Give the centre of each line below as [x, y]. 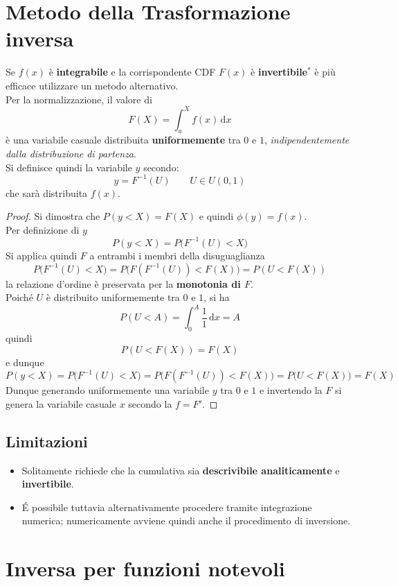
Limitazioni [47, 441]
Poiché [19, 297]
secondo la [150, 403]
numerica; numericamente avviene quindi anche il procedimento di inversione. [186, 520]
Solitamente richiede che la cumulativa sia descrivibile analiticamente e [181, 470]
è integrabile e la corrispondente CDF [132, 72]
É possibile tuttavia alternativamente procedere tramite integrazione [167, 507]
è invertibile [279, 72]
